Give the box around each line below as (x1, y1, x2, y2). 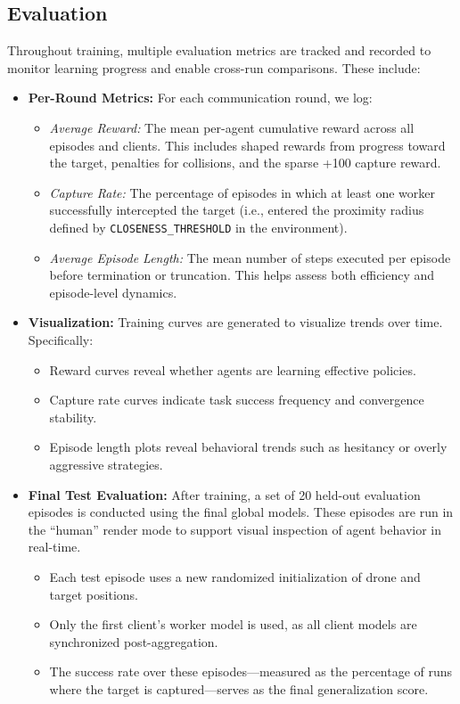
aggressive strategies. (49, 454, 163, 473)
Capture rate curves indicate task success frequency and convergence (49, 390, 424, 409)
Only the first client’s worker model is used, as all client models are (49, 615, 417, 634)
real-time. (28, 537, 81, 556)
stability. (49, 407, 97, 426)
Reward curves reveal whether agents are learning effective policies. (49, 360, 416, 379)
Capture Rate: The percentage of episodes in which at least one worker (49, 183, 435, 201)
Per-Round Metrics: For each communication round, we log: (28, 88, 373, 107)
